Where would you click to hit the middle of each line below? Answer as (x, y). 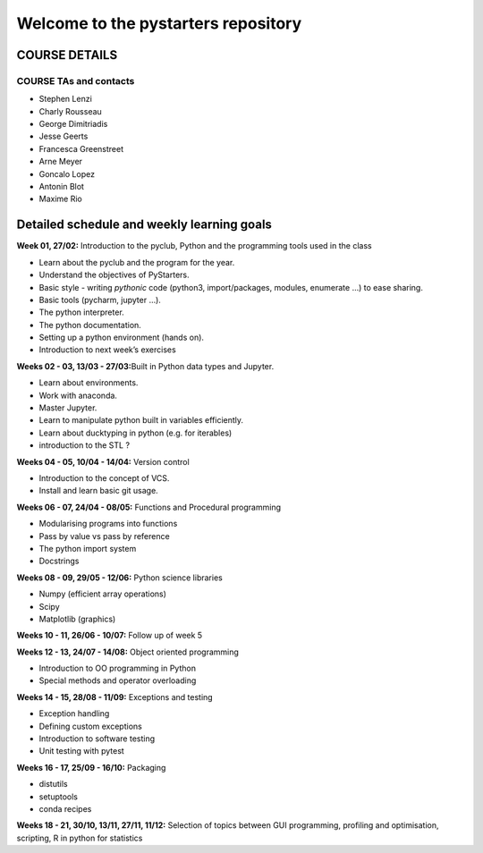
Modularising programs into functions (108, 524)
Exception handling (74, 714)
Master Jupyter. (68, 408)
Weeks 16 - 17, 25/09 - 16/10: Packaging (91, 767)
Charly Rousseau (70, 111)
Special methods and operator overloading (118, 680)
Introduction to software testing (97, 739)
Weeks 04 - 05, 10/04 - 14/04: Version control (103, 461)
